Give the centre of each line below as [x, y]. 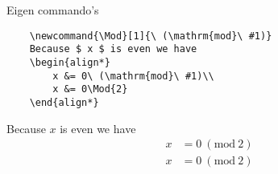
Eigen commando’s [53, 10]
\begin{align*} [70, 62]
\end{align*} [64, 102]
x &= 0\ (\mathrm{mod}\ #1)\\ [133, 76]
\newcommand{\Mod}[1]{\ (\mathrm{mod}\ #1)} [151, 36]
